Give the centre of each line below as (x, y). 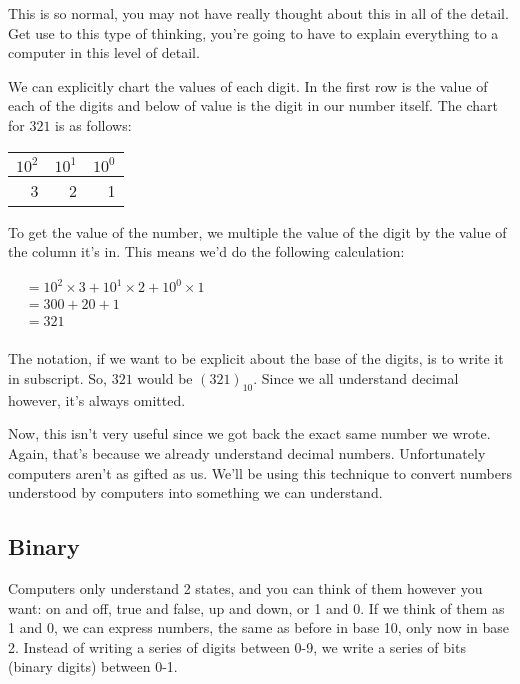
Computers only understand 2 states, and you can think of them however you (245, 587)
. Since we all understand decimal (356, 377)
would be (165, 377)
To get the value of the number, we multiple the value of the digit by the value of (257, 231)
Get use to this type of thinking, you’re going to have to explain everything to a (253, 32)
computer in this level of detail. (104, 52)
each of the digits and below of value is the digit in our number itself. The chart (253, 105)
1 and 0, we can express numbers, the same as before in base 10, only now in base (259, 627)
